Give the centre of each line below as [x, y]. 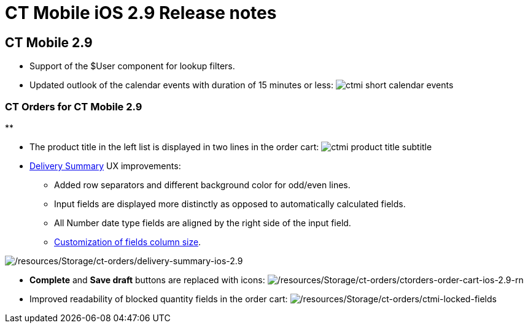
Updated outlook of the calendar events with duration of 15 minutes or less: [181, 85]
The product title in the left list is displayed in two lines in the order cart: [174, 147]
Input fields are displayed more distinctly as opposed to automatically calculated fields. [230, 204]
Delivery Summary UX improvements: [105, 166]
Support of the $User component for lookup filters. [132, 66]
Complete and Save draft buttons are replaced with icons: [147, 280]
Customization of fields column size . [128, 242]
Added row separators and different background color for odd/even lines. [202, 185]
